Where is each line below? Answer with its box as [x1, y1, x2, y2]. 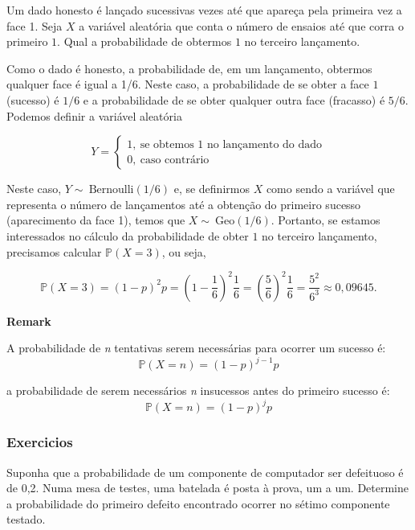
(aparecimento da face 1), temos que [6, 212, 185, 228]
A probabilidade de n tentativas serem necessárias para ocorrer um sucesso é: [6, 339, 386, 356]
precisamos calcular [6, 243, 102, 260]
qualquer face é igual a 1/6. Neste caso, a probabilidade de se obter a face [6, 76, 369, 92]
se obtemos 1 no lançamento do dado [140, 138, 323, 150]
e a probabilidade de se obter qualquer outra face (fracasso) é [83, 91, 385, 108]
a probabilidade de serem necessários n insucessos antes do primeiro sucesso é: [6, 382, 390, 399]
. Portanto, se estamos [271, 212, 380, 228]
